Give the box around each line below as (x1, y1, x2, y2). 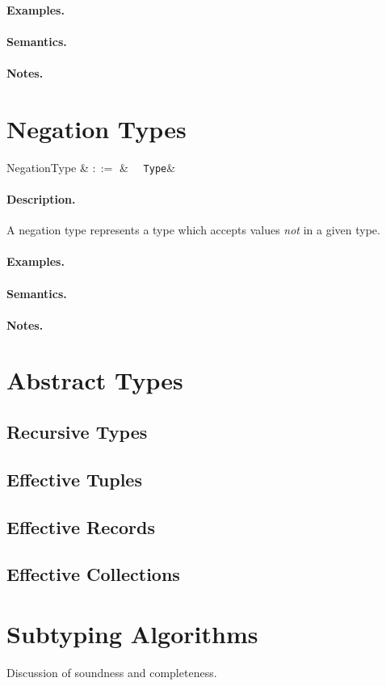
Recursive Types (6, 419, 148, 444)
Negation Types (6, 112, 187, 145)
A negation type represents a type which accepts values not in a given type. (6, 221, 380, 238)
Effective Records (6, 514, 155, 539)
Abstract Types (6, 364, 183, 397)
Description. (6, 190, 76, 207)
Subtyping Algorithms (6, 617, 258, 650)
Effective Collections (6, 562, 180, 587)
